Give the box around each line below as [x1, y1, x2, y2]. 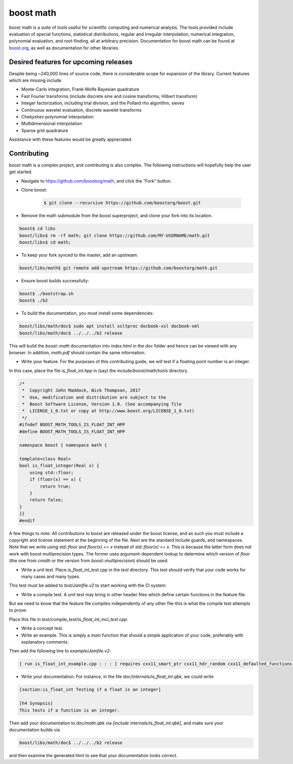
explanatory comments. [21, 639, 69, 645]
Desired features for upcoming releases [9, 58, 133, 66]
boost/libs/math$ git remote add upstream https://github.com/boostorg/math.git [19, 265, 218, 271]
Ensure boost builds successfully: [21, 278, 89, 283]
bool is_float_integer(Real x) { [19, 463, 100, 468]
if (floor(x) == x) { [29, 477, 82, 482]
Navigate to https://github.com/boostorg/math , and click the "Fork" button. [21, 178, 172, 184]
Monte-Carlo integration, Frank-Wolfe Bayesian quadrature [21, 86, 139, 93]
